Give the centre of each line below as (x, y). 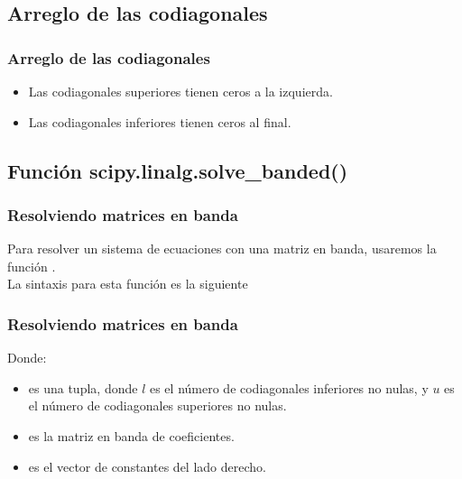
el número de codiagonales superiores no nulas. (157, 405)
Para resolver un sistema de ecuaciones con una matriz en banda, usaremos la (222, 249)
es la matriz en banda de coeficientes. (131, 435)
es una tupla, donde (83, 387)
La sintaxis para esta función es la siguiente (128, 284)
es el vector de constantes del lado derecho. (147, 466)
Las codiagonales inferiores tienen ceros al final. (160, 121)
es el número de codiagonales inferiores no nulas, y (289, 387)
